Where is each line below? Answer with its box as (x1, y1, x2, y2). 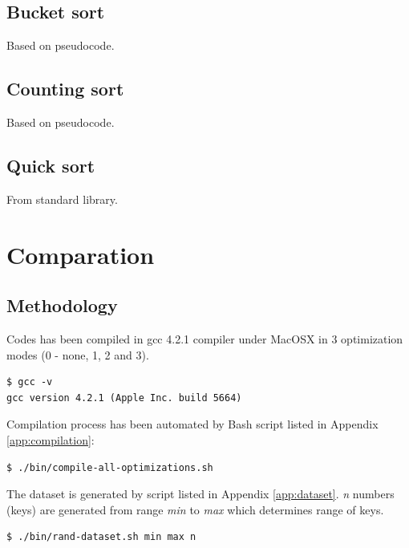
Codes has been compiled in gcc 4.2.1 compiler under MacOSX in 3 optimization (6, 330, 403, 347)
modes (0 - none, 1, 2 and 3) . (6, 346, 149, 363)
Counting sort (6, 76, 124, 101)
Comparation (6, 237, 155, 270)
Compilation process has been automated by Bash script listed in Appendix (6, 416, 379, 432)
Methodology (6, 293, 118, 318)
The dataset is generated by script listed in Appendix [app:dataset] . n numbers (6, 485, 395, 502)
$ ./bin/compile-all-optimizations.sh (6, 461, 213, 473)
